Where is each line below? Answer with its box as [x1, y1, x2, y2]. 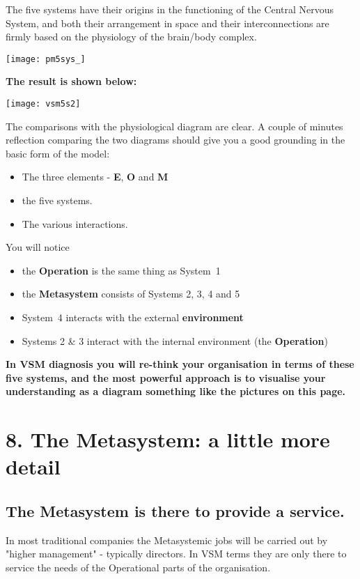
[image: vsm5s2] [6, 99, 81, 109]
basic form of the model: [6, 146, 110, 160]
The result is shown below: [6, 74, 137, 88]
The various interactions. [22, 216, 128, 231]
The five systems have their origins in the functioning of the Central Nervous [6, 2, 334, 16]
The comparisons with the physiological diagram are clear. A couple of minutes [6, 118, 343, 133]
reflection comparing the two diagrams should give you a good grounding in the [6, 132, 345, 147]
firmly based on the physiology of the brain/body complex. [6, 29, 257, 44]
